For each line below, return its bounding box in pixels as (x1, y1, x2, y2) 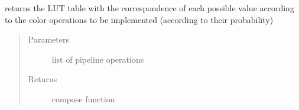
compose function (51, 92, 115, 105)
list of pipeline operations (51, 53, 144, 65)
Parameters (28, 33, 69, 46)
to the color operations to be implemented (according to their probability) (5, 13, 274, 25)
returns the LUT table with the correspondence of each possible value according (5, 2, 294, 14)
